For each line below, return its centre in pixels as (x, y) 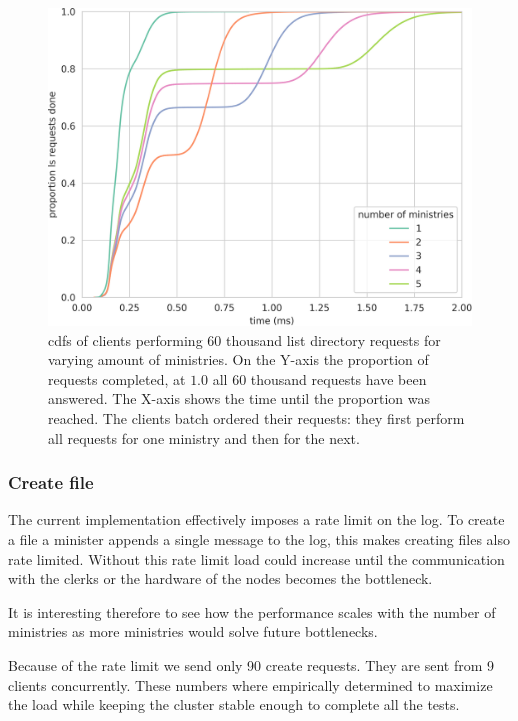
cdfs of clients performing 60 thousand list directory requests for (244, 339)
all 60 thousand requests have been (319, 378)
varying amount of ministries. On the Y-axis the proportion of (238, 359)
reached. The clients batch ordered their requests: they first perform (256, 417)
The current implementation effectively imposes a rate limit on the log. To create (256, 519)
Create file (51, 482)
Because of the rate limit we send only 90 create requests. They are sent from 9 (251, 664)
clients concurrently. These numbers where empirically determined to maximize (250, 684)
